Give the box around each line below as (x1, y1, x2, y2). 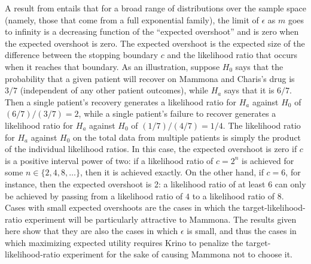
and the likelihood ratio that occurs (167, 48, 298, 61)
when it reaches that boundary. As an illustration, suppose (5, 60, 220, 72)
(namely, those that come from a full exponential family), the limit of (5, 13, 259, 26)
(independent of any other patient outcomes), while (20, 84, 209, 96)
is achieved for (242, 154, 294, 166)
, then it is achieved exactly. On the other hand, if (80, 166, 264, 178)
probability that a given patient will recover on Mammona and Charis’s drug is (5, 72, 295, 84)
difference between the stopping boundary (5, 48, 158, 61)
